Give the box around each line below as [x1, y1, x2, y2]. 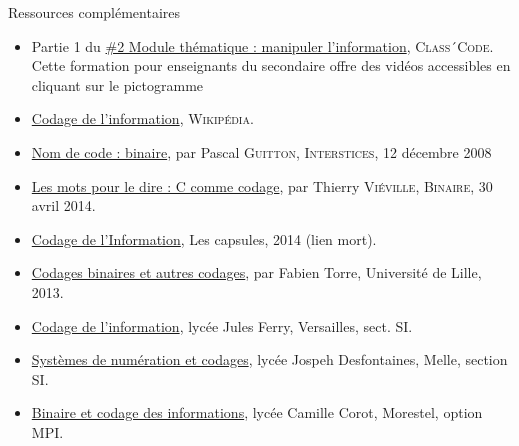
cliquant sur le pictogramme [31, 74, 204, 95]
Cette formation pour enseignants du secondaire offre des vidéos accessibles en [31, 55, 511, 76]
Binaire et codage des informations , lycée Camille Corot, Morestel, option [31, 402, 483, 423]
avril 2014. [31, 195, 96, 216]
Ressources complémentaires [8, 2, 181, 22]
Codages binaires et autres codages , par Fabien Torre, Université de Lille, [31, 262, 482, 283]
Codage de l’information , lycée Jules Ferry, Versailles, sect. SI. [31, 315, 413, 336]
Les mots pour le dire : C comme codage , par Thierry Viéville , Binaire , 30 [31, 175, 493, 196]
